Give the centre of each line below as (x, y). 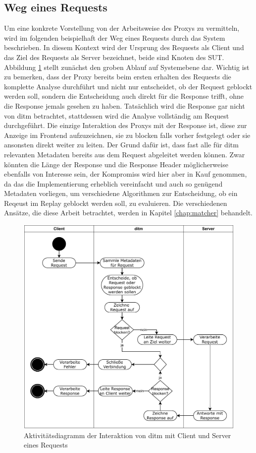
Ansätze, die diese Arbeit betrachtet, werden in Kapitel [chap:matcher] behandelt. (128, 213)
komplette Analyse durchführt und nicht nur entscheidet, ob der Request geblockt (128, 86)
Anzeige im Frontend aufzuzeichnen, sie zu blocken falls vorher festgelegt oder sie (127, 135)
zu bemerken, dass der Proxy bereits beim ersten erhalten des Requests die (118, 77)
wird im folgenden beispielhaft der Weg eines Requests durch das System (115, 37)
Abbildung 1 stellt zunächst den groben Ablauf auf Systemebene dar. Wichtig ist (127, 67)
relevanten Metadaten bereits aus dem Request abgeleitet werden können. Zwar (125, 154)
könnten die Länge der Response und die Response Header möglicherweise (116, 164)
